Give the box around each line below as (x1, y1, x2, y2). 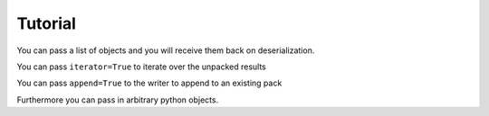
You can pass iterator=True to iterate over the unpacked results (16, 61, 266, 72)
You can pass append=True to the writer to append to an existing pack (16, 77, 283, 89)
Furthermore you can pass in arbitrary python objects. (16, 94, 219, 105)
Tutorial (16, 13, 77, 33)
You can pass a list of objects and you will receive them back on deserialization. (16, 45, 315, 56)
